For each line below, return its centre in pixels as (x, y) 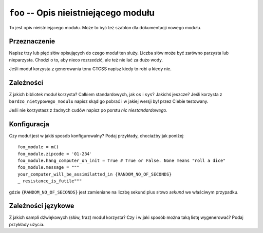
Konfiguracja (29, 124)
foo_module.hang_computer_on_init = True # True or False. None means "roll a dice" (122, 161)
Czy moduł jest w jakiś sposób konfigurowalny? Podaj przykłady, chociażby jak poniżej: (97, 136)
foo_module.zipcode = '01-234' (55, 154)
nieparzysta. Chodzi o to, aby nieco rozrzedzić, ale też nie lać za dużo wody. (86, 60)
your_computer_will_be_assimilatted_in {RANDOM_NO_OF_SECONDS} (95, 174)
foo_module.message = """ (49, 167)
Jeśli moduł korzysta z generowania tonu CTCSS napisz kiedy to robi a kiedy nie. (90, 69)
